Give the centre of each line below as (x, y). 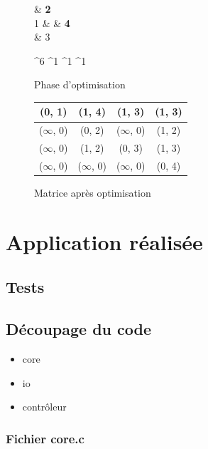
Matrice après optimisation (93, 193)
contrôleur (44, 407)
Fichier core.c (45, 438)
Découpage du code (79, 329)
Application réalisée (104, 241)
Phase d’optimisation (80, 84)
